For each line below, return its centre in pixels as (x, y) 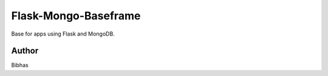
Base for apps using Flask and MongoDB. (63, 34)
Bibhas (20, 65)
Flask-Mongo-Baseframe (76, 16)
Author (25, 51)
